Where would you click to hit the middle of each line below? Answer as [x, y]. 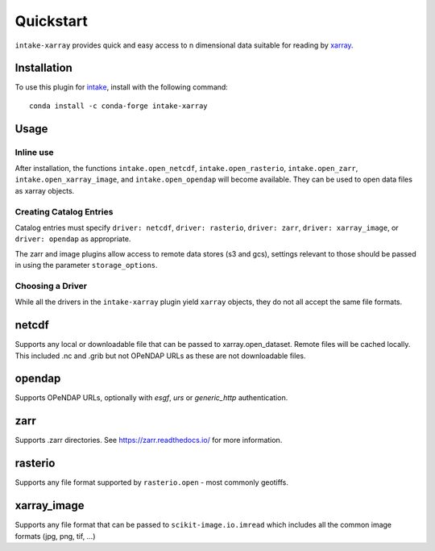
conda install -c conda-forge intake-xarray [119, 106]
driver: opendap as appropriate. [73, 239]
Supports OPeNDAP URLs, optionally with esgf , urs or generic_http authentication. [151, 398]
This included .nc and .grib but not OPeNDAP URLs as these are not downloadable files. [160, 356]
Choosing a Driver [51, 286]
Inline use [34, 152]
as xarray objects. [45, 190]
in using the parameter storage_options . [86, 265]
